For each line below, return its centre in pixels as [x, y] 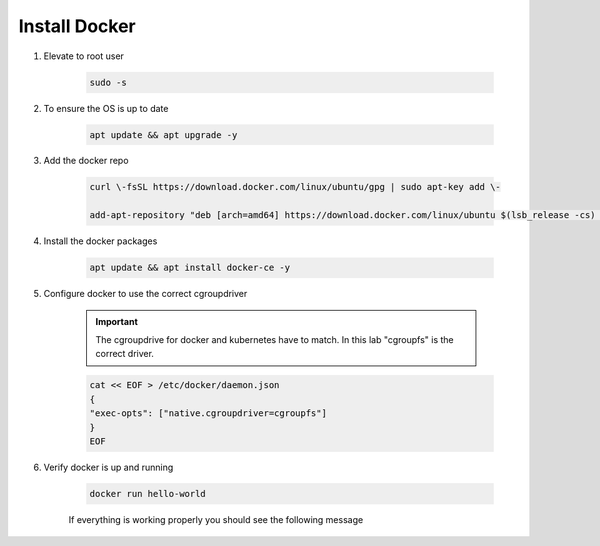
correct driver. [125, 354]
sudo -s [108, 82]
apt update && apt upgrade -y [163, 134]
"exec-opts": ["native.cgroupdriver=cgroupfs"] [208, 413]
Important [117, 321]
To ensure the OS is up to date [106, 108]
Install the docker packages [100, 241]
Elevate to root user [84, 56]
